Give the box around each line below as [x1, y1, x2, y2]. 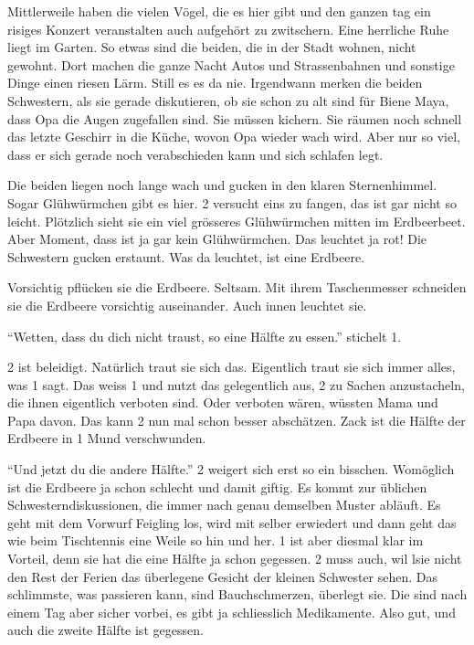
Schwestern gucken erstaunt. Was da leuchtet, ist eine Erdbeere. [7, 247, 365, 266]
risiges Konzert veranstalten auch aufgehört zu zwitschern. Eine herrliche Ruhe [7, 19, 449, 38]
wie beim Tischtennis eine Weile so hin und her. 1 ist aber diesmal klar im [7, 531, 424, 550]
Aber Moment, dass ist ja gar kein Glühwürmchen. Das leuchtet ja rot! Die [7, 229, 427, 248]
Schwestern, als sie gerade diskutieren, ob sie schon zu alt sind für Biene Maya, [7, 90, 449, 110]
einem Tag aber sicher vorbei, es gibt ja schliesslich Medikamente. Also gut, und [7, 602, 456, 621]
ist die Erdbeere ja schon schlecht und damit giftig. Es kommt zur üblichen [7, 477, 427, 496]
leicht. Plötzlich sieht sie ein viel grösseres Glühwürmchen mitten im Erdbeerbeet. [7, 211, 466, 230]
